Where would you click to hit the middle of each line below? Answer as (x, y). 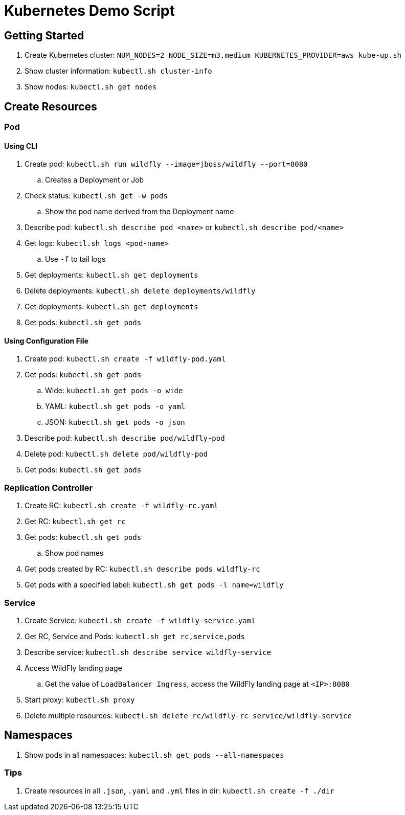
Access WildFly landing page (73, 668)
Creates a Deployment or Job (95, 180)
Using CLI (21, 146)
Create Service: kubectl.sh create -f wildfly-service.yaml (140, 620)
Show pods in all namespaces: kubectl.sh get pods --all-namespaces (154, 755)
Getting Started (44, 35)
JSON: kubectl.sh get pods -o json (115, 422)
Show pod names (74, 553)
